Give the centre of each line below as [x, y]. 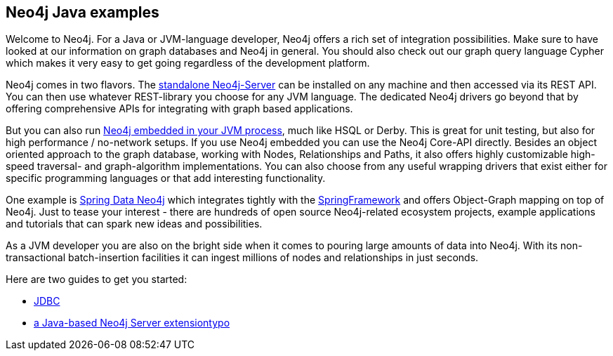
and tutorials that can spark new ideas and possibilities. [134, 224]
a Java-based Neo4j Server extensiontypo [132, 323]
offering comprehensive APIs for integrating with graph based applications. [179, 109]
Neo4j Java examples [83, 12]
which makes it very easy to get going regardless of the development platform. [188, 63]
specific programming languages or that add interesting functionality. [166, 178]
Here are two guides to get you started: [97, 279]
